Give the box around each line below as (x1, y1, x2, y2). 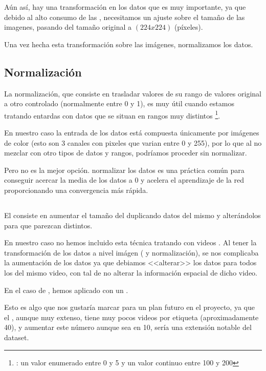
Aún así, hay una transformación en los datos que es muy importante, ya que (4, 2, 246, 12)
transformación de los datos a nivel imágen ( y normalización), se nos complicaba (4, 247, 259, 258)
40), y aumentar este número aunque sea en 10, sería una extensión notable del (4, 322, 252, 333)
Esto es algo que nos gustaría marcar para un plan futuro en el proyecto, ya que (4, 302, 255, 313)
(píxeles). (174, 22, 203, 32)
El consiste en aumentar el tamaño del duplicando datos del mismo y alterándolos (4, 209, 261, 220)
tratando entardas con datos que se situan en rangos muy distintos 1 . (4, 108, 220, 121)
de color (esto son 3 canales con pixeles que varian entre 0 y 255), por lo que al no (4, 137, 262, 148)
